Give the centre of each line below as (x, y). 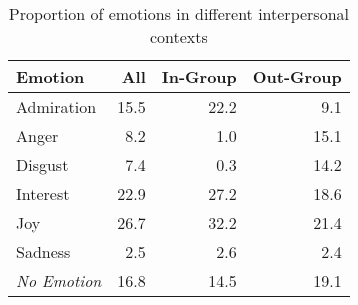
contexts (178, 36)
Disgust (42, 164)
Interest (43, 193)
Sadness (43, 251)
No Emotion (59, 280)
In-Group (199, 76)
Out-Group (297, 76)
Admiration (56, 106)
